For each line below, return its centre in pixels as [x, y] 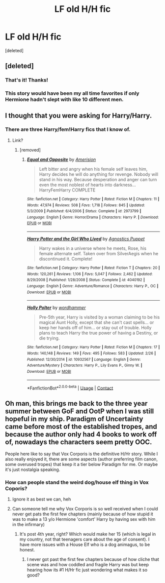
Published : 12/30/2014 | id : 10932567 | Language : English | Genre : [84, 359]
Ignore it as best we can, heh [41, 499]
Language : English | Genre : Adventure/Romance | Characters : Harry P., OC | [93, 286]
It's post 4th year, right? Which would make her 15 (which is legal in [88, 534]
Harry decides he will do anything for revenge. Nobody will [99, 174]
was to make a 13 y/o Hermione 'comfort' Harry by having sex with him [84, 519]
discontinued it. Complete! [66, 259]
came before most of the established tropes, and [81, 426]
